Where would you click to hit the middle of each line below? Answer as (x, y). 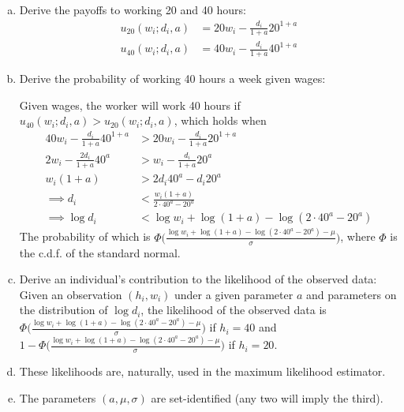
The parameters (58, 397)
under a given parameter (234, 294)
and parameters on (351, 294)
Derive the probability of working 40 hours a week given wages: (172, 79)
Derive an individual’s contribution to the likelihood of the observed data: (198, 279)
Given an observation (71, 294)
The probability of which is (85, 236)
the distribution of (64, 310)
